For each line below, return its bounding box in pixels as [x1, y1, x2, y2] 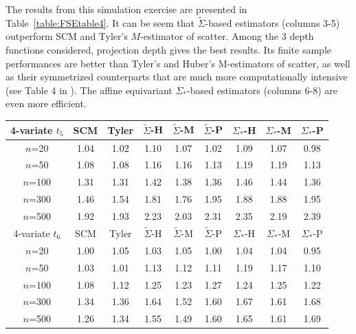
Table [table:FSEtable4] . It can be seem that [5, 15, 195, 30]
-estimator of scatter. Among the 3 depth [140, 29, 314, 43]
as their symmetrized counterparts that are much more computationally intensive [5, 69, 348, 84]
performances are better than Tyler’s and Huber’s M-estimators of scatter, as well [5, 56, 351, 70]
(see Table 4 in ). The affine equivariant [5, 82, 173, 97]
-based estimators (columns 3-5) [205, 15, 340, 30]
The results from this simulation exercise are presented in [5, 2, 247, 16]
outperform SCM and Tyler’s [5, 29, 128, 43]
